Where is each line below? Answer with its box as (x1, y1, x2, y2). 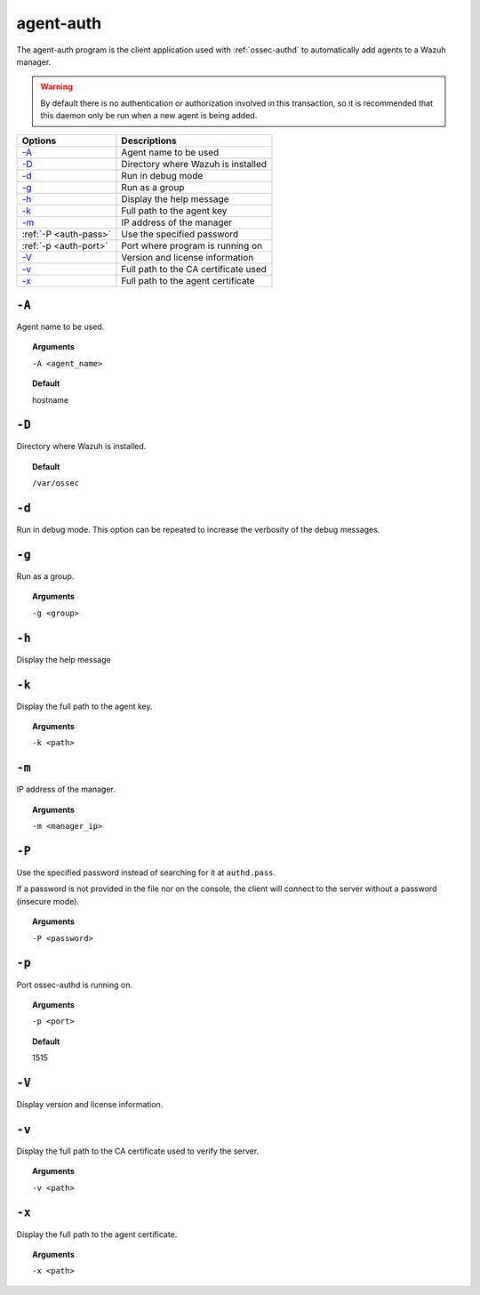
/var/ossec (32, 479, 80, 488)
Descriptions (121, 134, 177, 147)
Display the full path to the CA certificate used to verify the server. (16, 1146, 260, 1156)
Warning (40, 81, 73, 92)
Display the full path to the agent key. (16, 701, 153, 712)
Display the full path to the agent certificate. (16, 1228, 178, 1240)
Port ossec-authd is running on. (16, 979, 133, 990)
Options (21, 134, 57, 147)
